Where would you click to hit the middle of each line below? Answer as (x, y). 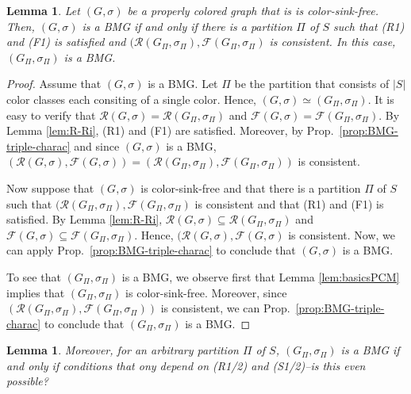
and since (97, 145)
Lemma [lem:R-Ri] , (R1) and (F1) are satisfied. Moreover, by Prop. (170, 130)
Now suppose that (50, 187)
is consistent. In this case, (332, 42)
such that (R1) (369, 26)
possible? (27, 381)
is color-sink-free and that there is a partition (251, 187)
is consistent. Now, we (342, 234)
